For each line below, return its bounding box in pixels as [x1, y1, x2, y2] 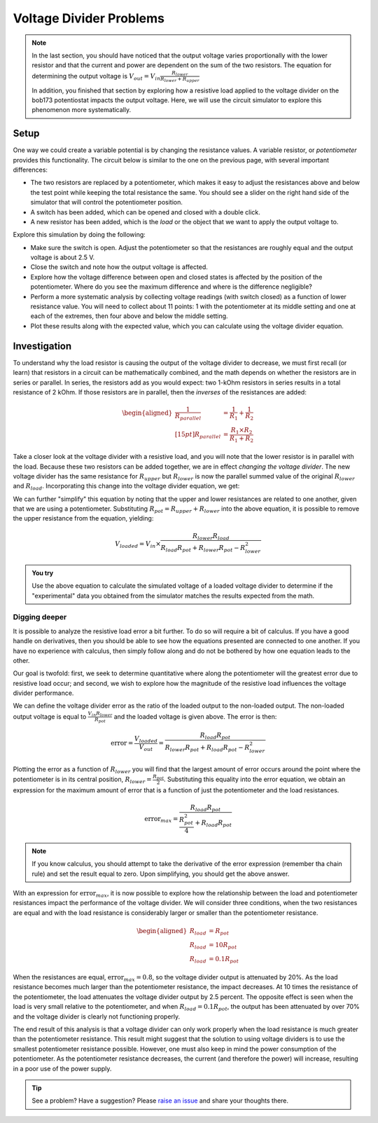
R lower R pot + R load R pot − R [164, 743, 250, 753]
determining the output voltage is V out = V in [31, 71, 161, 82]
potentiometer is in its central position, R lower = [13, 775, 152, 785]
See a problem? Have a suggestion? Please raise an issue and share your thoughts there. [31, 1096, 289, 1105]
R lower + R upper [160, 76, 199, 83]
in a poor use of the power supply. [13, 1064, 112, 1073]
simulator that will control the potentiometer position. [30, 198, 183, 207]
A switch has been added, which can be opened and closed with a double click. [30, 207, 260, 216]
